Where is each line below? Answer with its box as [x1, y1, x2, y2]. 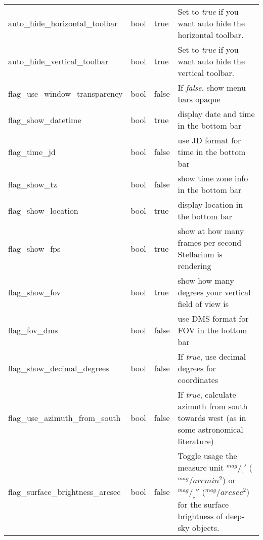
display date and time [178, 108, 255, 120]
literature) [178, 435, 214, 447]
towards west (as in [178, 412, 246, 423]
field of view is [178, 298, 229, 310]
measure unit [178, 461, 224, 473]
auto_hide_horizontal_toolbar [8, 17, 118, 29]
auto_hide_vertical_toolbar [8, 55, 109, 67]
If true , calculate [178, 389, 236, 400]
